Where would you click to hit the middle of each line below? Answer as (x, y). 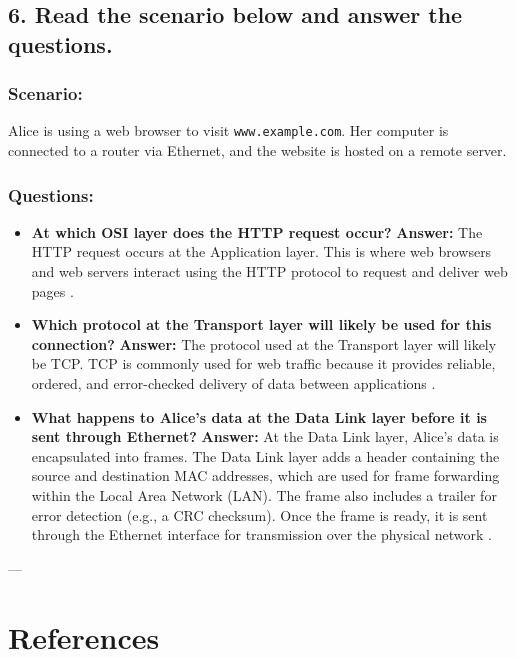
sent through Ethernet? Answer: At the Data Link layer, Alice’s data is (265, 436)
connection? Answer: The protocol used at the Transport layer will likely (264, 343)
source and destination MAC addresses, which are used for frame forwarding (265, 475)
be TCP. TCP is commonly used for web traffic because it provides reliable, (263, 363)
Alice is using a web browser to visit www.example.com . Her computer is (228, 130)
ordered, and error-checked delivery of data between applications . (233, 383)
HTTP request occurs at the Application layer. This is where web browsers (261, 251)
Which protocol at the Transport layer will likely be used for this (261, 324)
